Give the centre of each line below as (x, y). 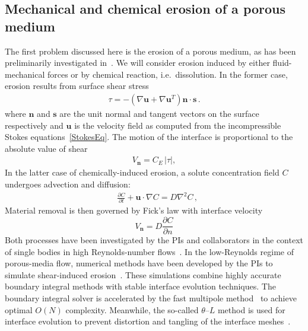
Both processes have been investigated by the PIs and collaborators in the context (154, 240)
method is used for (251, 309)
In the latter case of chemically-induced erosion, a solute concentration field (142, 172)
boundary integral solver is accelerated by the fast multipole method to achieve (151, 298)
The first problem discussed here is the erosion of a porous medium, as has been (150, 51)
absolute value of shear (46, 148)
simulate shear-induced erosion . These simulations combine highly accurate (143, 274)
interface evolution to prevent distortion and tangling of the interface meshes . (148, 321)
